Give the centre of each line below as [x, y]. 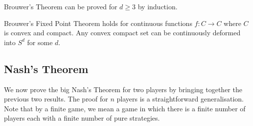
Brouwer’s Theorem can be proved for [61, 6]
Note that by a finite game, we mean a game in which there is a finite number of [125, 108]
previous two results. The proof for [56, 99]
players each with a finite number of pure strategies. [82, 118]
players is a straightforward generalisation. [180, 99]
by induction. [158, 6]
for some [40, 42]
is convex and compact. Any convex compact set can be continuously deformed [122, 33]
